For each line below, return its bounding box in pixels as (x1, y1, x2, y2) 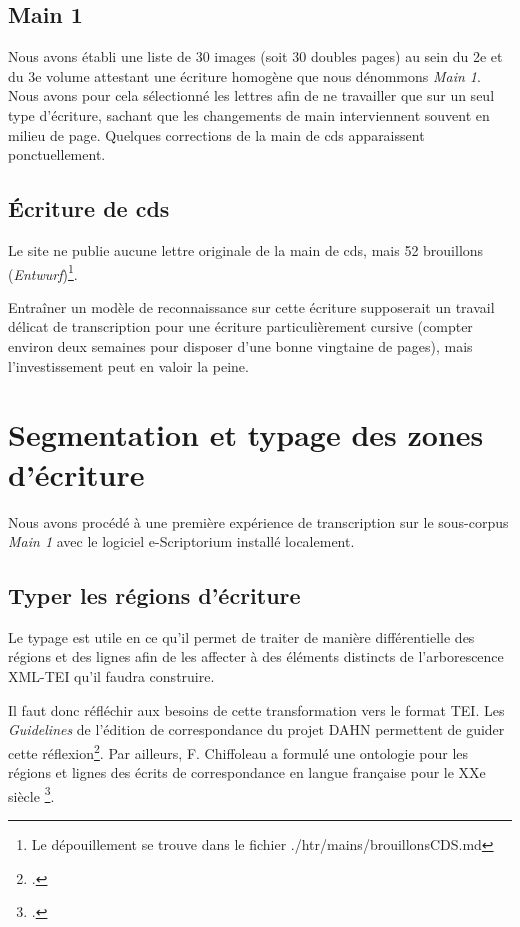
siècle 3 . (8, 782, 55, 806)
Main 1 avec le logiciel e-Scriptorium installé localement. (8, 531, 355, 552)
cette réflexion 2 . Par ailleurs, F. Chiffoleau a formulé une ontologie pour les (8, 739, 469, 763)
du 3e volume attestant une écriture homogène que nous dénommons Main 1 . (8, 65, 481, 86)
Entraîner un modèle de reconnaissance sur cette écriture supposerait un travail (8, 296, 495, 317)
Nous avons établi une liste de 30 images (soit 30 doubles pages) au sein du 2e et (8, 46, 503, 67)
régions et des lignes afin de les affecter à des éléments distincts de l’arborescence (8, 646, 504, 667)
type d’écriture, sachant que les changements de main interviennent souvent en (8, 104, 490, 125)
